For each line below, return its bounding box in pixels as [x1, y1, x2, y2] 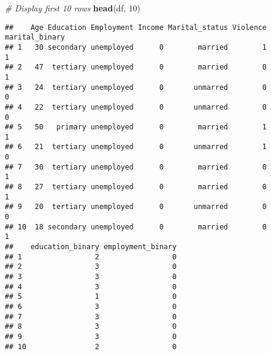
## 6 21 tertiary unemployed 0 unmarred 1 [5, 143, 267, 152]
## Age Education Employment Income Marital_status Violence [5, 23, 267, 32]
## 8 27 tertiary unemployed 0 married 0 [5, 183, 267, 192]
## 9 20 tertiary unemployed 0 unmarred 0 [5, 202, 267, 211]
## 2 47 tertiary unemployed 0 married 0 [5, 63, 267, 72]
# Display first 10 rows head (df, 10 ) [5, 2, 140, 14]
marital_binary [5, 33, 65, 42]
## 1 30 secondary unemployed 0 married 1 [5, 43, 267, 52]
